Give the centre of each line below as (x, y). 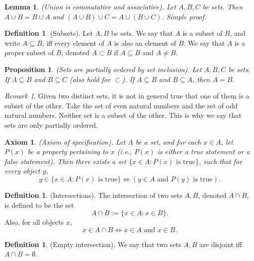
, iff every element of (73, 43)
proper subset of (29, 52)
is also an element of (145, 43)
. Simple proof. (184, 16)
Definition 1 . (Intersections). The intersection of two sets (93, 195)
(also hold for (90, 79)
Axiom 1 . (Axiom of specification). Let (65, 141)
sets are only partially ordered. (51, 125)
